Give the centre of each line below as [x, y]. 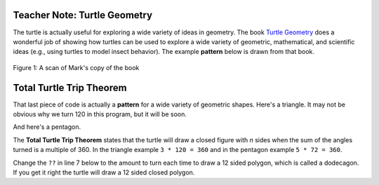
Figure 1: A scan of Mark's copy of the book [76, 67]
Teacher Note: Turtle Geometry [83, 15]
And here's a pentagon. [47, 127]
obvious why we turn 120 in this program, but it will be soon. [100, 114]
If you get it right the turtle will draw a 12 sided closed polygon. [104, 172]
